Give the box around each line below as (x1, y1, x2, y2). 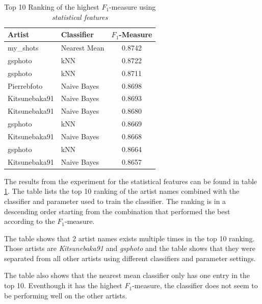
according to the (4, 216, 55, 226)
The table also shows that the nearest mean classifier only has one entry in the (4, 270, 250, 281)
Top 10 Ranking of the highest (4, 2, 99, 12)
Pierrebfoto (8, 80, 43, 91)
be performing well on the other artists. (4, 290, 127, 300)
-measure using (109, 2, 156, 12)
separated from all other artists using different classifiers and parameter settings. (4, 252, 256, 263)
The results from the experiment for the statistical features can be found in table (4, 175, 257, 186)
